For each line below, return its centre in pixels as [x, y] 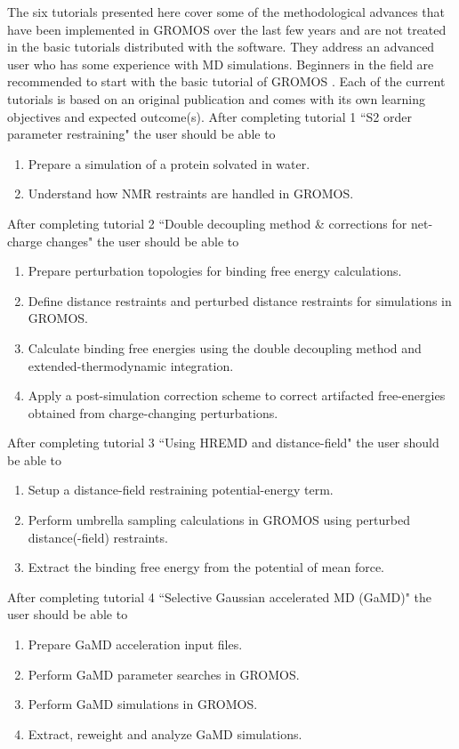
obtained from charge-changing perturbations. [153, 412]
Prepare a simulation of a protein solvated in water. [169, 163]
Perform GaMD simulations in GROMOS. [143, 704]
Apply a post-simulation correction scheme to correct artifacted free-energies [237, 395]
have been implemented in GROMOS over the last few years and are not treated [227, 29]
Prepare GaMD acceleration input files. [135, 644]
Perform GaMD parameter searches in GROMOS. [164, 674]
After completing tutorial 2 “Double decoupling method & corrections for [207, 223]
